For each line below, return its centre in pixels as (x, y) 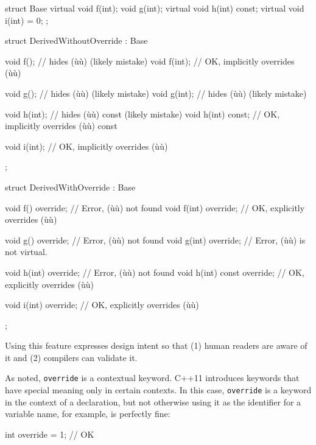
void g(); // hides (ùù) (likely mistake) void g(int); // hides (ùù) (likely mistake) (156, 93)
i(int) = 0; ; (27, 20)
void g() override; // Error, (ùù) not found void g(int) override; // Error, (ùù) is (155, 240)
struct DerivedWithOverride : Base (70, 187)
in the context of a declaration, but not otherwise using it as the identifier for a (153, 401)
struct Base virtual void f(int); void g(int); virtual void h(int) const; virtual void (155, 8)
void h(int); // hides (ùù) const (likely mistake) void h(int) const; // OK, (142, 114)
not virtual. (26, 252)
